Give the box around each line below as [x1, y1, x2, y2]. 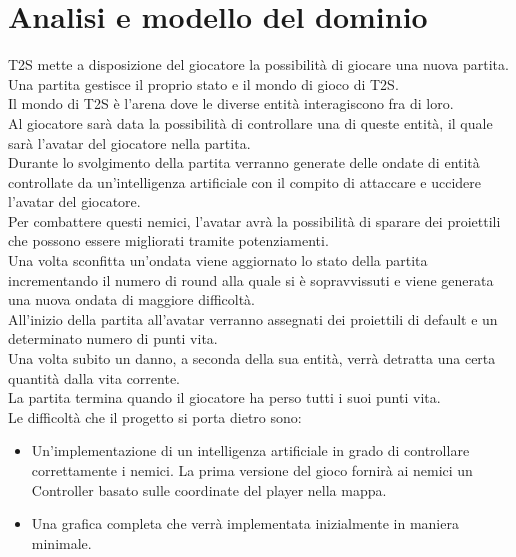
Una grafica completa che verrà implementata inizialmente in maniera [31, 513, 459, 534]
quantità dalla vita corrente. [8, 367, 180, 388]
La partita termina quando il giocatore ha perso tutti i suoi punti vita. [8, 387, 441, 408]
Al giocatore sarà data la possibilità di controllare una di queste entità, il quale [8, 112, 493, 133]
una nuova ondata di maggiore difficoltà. [8, 289, 256, 310]
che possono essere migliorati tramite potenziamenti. [8, 230, 329, 251]
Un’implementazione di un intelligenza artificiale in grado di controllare [31, 440, 470, 461]
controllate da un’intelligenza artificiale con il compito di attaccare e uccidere [8, 171, 482, 192]
